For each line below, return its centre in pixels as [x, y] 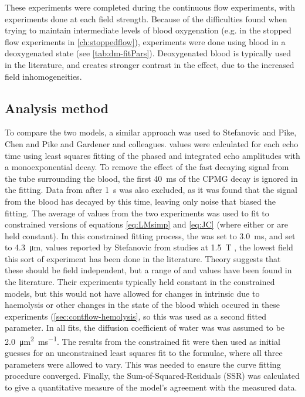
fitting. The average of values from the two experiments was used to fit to [137, 213]
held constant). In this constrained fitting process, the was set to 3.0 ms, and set [150, 235]
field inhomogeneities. [43, 76]
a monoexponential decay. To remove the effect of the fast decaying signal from [147, 167]
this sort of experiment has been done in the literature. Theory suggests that [143, 258]
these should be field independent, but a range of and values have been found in [148, 270]
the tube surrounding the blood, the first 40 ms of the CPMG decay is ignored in [151, 178]
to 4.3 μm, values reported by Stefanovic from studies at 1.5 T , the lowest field [149, 247]
